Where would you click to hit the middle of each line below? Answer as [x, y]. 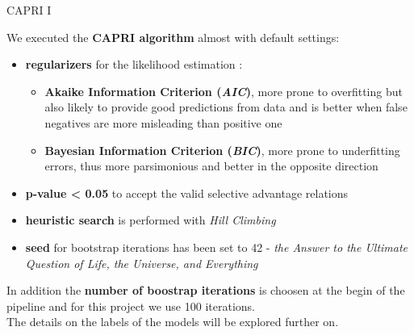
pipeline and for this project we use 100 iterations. [131, 306]
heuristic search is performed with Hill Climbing [151, 220]
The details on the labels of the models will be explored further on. [173, 322]
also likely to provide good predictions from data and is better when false [226, 107]
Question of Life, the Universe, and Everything [142, 263]
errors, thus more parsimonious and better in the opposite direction [211, 166]
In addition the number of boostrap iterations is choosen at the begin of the [206, 290]
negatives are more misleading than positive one [163, 122]
